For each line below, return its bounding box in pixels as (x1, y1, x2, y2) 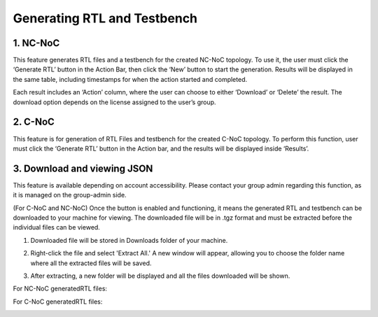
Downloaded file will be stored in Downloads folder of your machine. (30, 236, 228, 244)
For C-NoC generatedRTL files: (13, 297, 103, 306)
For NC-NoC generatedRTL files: (13, 284, 108, 293)
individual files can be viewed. (13, 223, 101, 232)
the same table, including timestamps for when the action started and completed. (13, 75, 248, 83)
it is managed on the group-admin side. (13, 191, 127, 199)
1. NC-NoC (13, 37, 60, 49)
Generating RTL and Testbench (13, 10, 198, 26)
